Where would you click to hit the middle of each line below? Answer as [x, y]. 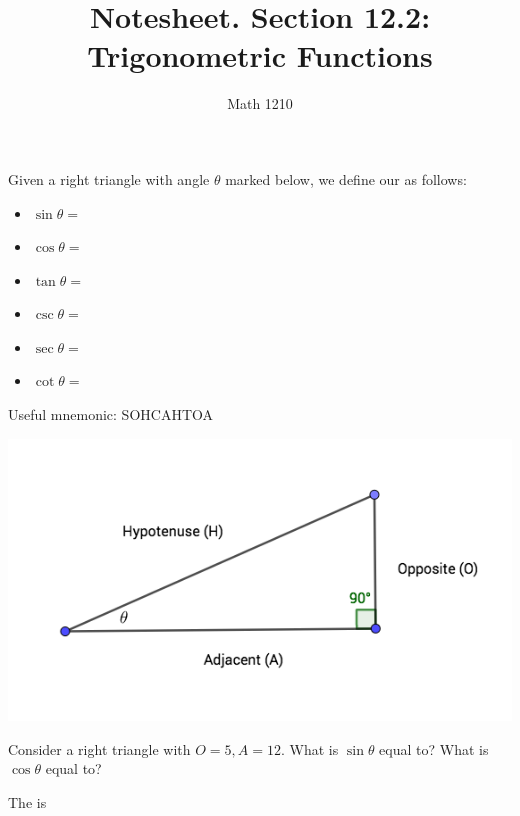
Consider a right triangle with [99, 748]
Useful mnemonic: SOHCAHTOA [111, 414]
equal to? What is [434, 748]
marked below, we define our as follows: [346, 178]
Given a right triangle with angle [109, 178]
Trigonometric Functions [260, 55]
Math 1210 [260, 103]
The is [27, 801]
